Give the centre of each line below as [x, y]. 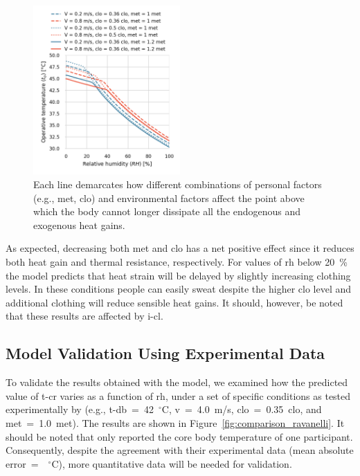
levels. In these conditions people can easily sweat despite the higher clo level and [178, 289]
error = [22, 463]
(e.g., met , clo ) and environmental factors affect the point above [169, 198]
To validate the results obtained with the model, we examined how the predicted [177, 382]
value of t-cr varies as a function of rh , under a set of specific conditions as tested [178, 395]
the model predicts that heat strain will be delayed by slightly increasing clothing [178, 275]
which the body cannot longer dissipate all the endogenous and [167, 211]
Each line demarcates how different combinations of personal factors [178, 184]
